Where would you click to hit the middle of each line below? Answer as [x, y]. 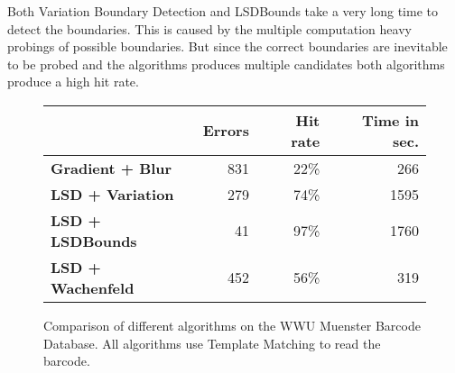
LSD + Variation [112, 194]
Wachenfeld [93, 287]
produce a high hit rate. [73, 82]
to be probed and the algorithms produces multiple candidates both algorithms [226, 64]
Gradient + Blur [111, 168]
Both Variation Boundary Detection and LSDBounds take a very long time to [223, 11]
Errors [226, 131]
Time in [390, 120]
